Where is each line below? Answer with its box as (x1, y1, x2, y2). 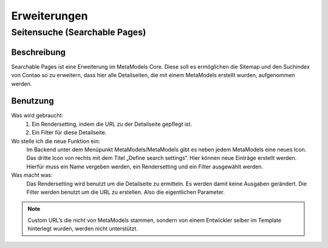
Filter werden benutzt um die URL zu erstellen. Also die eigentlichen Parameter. (26, 188, 225, 196)
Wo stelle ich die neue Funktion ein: (11, 137, 100, 145)
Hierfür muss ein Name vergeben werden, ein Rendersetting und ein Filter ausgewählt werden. (26, 163, 264, 170)
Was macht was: (11, 171, 53, 179)
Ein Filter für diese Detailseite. (32, 129, 107, 136)
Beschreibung (11, 47, 66, 57)
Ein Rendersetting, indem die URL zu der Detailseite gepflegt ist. (32, 120, 193, 128)
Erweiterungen (11, 9, 88, 22)
